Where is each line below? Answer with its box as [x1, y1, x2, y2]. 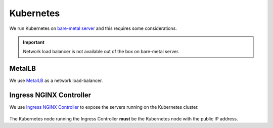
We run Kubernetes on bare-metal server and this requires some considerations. [9, 25, 177, 31]
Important [23, 39, 45, 45]
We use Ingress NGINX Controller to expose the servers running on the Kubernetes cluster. [9, 104, 199, 110]
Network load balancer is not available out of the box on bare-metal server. [23, 49, 179, 55]
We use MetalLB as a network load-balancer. [9, 77, 103, 83]
